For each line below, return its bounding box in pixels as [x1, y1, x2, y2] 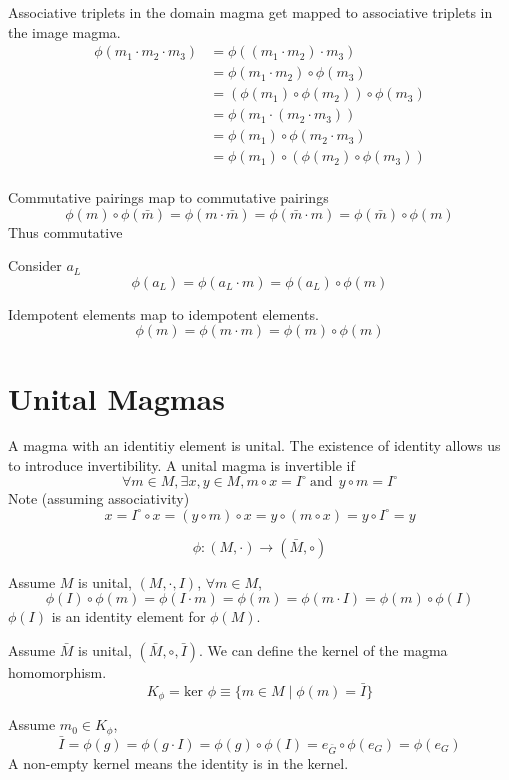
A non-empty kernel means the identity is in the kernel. [8, 752, 349, 773]
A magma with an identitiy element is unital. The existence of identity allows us [8, 435, 501, 456]
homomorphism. [8, 661, 107, 682]
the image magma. [8, 21, 121, 42]
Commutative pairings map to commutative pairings [8, 186, 329, 207]
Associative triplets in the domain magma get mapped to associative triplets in [8, 2, 493, 22]
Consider [8, 255, 62, 276]
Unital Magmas [8, 377, 225, 418]
